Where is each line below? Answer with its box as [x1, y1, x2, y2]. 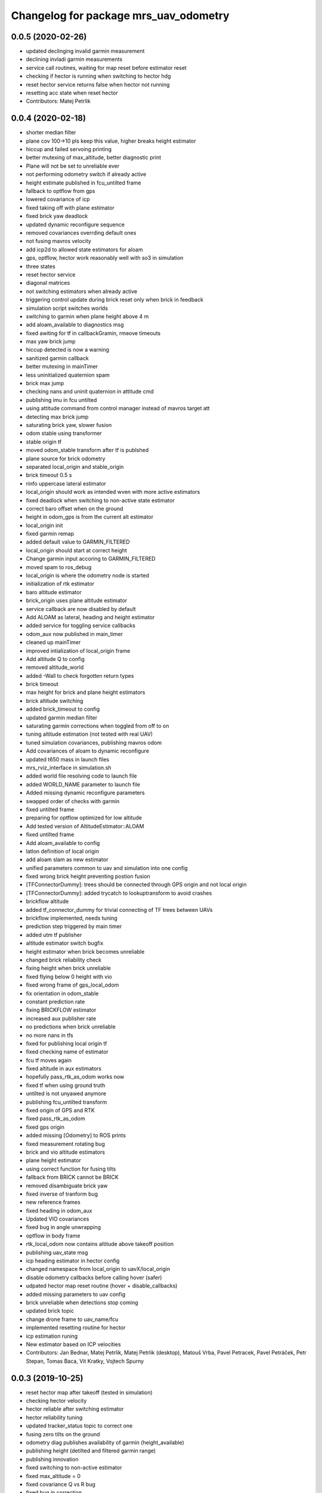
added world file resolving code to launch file [26, 772, 137, 779]
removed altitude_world [26, 663, 84, 671]
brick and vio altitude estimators [26, 1148, 106, 1156]
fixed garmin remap [26, 530, 75, 537]
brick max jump [26, 380, 64, 387]
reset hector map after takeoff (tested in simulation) [26, 1388, 153, 1396]
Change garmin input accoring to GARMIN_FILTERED [26, 555, 156, 563]
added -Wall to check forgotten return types [26, 672, 134, 679]
